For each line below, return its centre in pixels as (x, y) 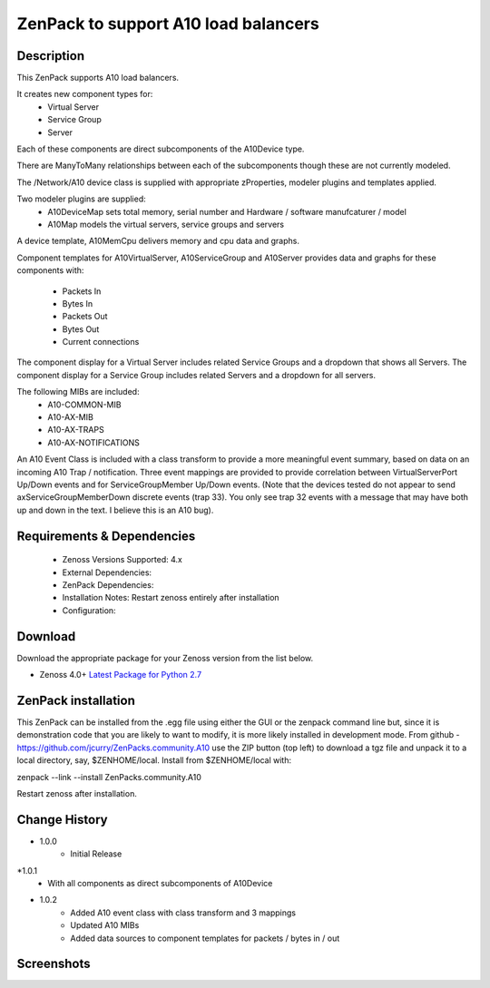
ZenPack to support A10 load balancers (168, 24)
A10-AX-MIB (71, 417)
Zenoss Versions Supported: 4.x (122, 560)
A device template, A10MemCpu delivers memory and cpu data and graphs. (158, 241)
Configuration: (89, 610)
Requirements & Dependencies (106, 536)
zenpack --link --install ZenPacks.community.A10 (109, 777)
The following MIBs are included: (78, 392)
